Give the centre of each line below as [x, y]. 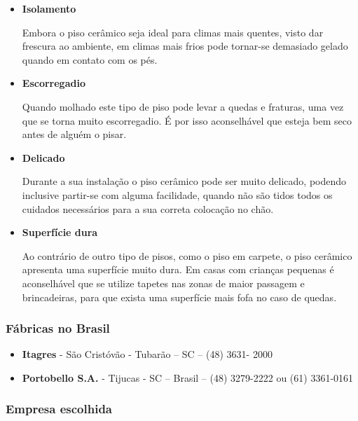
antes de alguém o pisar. [74, 134]
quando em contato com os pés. [90, 59]
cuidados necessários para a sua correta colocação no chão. [148, 208]
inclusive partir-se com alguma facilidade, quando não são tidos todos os [177, 194]
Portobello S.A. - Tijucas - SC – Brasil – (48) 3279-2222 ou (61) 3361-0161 [188, 377]
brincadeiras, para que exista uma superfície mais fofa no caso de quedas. [179, 297]
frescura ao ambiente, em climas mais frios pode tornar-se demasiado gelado [185, 46]
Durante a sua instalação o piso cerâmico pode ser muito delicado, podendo [184, 181]
